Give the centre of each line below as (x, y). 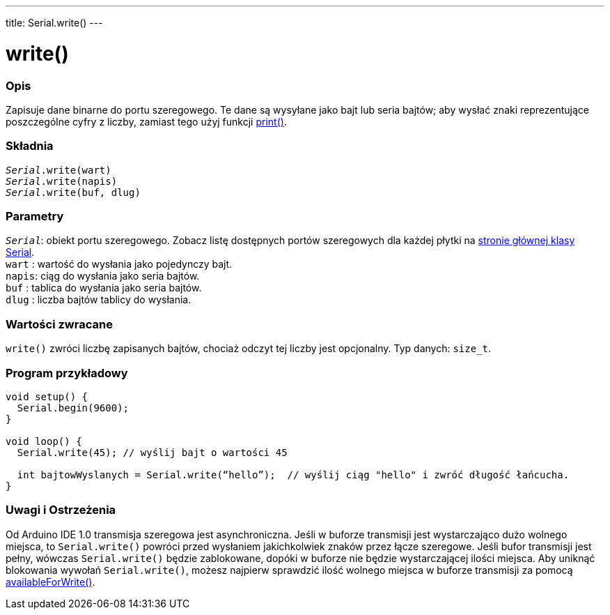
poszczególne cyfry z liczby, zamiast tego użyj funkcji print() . (146, 121)
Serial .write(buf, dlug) (73, 192)
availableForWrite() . (50, 582)
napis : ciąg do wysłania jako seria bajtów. (103, 276)
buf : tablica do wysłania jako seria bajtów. (104, 288)
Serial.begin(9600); (73, 408)
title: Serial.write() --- (54, 23)
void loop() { (44, 441)
